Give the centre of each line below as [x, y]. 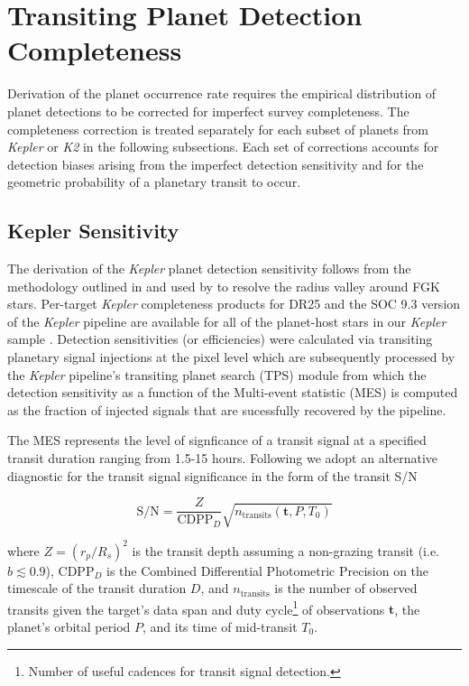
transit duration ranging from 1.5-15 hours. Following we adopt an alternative [223, 458]
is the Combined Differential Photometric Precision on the [267, 570]
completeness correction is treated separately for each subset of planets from [218, 129]
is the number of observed [346, 588]
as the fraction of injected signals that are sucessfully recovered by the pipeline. [227, 409]
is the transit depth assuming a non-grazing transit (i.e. [286, 550]
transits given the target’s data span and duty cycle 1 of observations [196, 607]
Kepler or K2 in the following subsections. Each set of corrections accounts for [223, 147]
